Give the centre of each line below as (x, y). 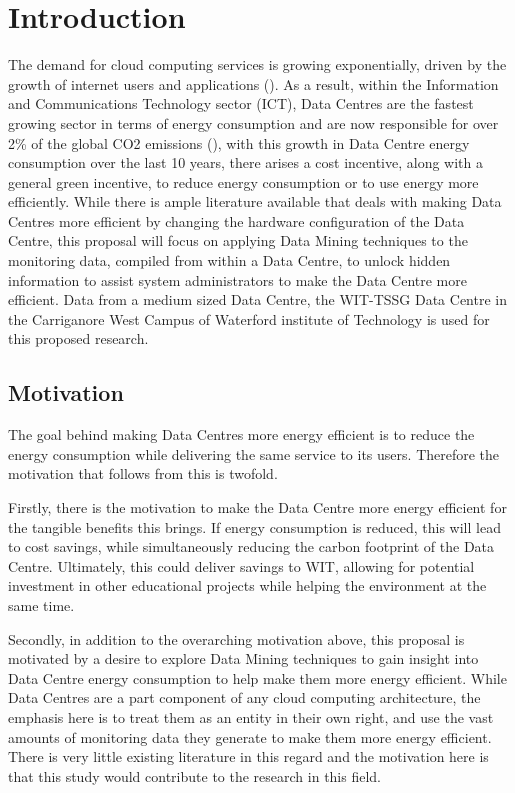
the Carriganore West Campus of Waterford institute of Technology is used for (249, 318)
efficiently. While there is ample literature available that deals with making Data (255, 201)
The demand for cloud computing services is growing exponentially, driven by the (257, 64)
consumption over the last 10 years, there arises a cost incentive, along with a (246, 162)
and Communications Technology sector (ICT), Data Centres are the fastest (241, 103)
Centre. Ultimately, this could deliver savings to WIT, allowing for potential (241, 565)
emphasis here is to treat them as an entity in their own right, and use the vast (251, 716)
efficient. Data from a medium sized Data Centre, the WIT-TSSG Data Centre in (257, 299)
